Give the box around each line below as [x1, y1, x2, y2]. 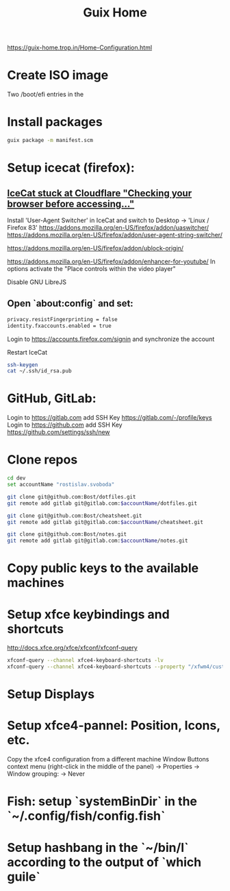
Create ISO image [7, 67, 109, 83]
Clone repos [7, 452, 78, 468]
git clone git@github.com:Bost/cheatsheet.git [7, 512, 142, 519]
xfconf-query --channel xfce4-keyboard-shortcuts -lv [7, 657, 164, 664]
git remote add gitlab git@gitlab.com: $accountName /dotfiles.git [7, 499, 197, 507]
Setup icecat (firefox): [7, 160, 135, 176]
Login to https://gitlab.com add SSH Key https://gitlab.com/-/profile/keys [7, 414, 212, 422]
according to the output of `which [7, 854, 202, 870]
